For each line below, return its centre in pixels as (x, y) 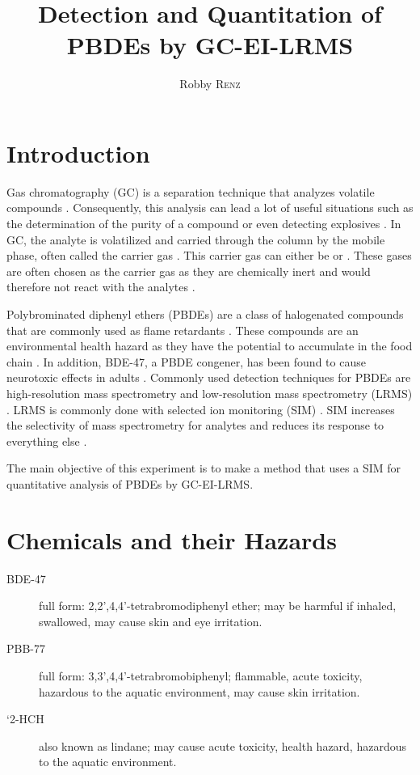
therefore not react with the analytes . (101, 287)
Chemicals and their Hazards (172, 539)
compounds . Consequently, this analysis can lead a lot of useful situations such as (210, 208)
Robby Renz (210, 84)
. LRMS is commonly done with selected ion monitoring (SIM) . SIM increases (201, 409)
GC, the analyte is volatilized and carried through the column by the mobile (196, 239)
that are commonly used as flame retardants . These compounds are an (183, 330)
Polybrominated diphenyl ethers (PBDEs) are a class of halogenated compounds (205, 314)
